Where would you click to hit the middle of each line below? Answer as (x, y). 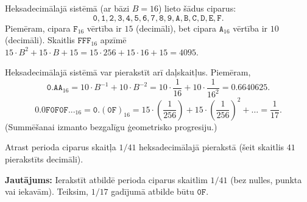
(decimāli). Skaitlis (40, 40)
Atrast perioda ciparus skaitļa (61, 147)
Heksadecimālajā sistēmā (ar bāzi (67, 8)
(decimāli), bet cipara (176, 28)
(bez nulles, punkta (266, 179)
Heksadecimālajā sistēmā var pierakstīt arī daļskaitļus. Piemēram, (128, 72)
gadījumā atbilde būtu (153, 191)
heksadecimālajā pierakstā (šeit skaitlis (212, 147)
